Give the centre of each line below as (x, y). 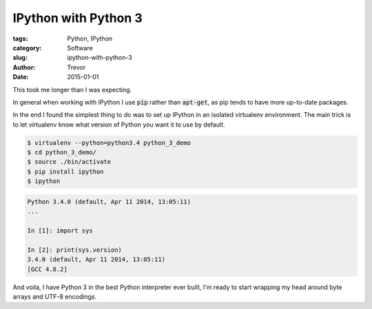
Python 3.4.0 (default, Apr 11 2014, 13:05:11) (109, 202)
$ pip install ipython (65, 171)
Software (80, 47)
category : (27, 47)
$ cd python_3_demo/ (62, 152)
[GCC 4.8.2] (48, 269)
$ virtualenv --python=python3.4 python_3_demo (109, 142)
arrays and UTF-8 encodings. (54, 297)
